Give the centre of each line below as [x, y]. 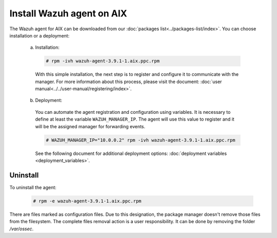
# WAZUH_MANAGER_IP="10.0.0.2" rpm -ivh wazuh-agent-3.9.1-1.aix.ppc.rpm [141, 140]
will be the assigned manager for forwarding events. [90, 126]
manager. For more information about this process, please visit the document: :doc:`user [128, 82]
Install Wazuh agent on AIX [68, 13]
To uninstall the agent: [33, 187]
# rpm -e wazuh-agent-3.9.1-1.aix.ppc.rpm [87, 201]
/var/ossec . [22, 229]
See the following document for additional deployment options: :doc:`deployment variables [131, 153]
